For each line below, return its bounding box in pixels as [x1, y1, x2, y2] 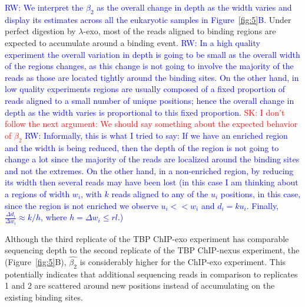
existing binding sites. [5, 290, 83, 303]
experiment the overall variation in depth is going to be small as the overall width [5, 48, 300, 60]
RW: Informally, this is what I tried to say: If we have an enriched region [25, 129, 288, 141]
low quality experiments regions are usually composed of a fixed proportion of [5, 83, 286, 95]
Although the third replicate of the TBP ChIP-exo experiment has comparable [5, 232, 289, 244]
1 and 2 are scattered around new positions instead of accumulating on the [5, 279, 275, 292]
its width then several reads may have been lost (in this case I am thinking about [5, 176, 299, 188]
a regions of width [5, 187, 70, 200]
